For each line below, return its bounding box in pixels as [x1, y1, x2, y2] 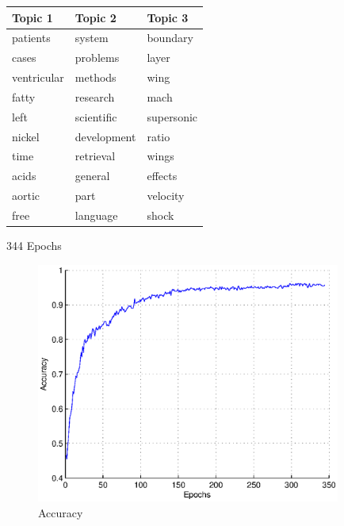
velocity [147, 187, 185, 204]
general [75, 167, 110, 184]
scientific [75, 108, 117, 125]
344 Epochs [6, 237, 62, 254]
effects [147, 167, 178, 184]
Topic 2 [75, 9, 117, 25]
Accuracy [38, 504, 83, 520]
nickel [12, 128, 40, 144]
